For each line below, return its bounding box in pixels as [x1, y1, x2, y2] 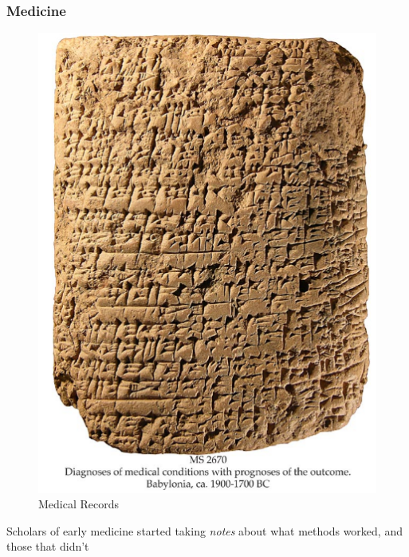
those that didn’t [6, 538, 89, 555]
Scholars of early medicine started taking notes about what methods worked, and [6, 522, 403, 539]
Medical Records [38, 496, 120, 512]
